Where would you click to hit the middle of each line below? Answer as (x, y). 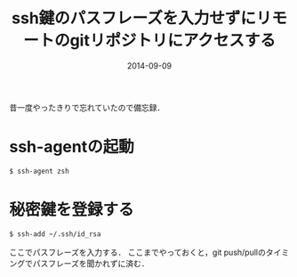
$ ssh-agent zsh (39, 171)
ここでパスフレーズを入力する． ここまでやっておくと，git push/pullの (138, 252)
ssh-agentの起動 (72, 147)
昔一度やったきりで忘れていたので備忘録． (87, 107)
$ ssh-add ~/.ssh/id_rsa (55, 234)
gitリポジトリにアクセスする (173, 41)
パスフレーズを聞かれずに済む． (91, 263)
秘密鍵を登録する (72, 209)
